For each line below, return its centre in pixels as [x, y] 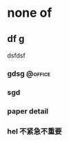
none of [30, 13]
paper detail [28, 111]
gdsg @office [29, 73]
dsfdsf [16, 55]
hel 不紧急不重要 [34, 131]
